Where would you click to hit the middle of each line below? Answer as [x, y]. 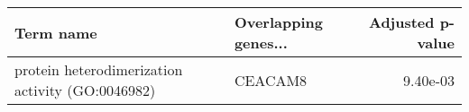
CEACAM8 [271, 80]
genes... [261, 43]
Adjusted [401, 22]
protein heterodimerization [99, 69]
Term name [56, 32]
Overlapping [278, 22]
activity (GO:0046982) [85, 90]
